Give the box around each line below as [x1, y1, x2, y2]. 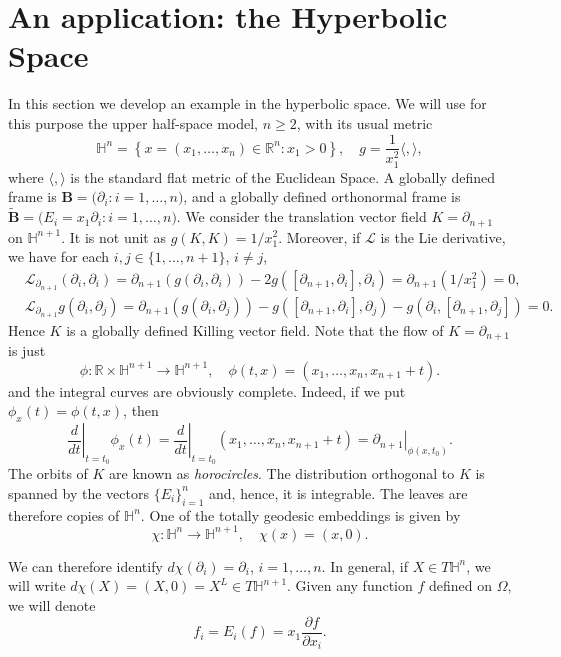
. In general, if [321, 555, 408, 576]
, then [123, 400, 159, 421]
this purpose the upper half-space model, [8, 112, 258, 133]
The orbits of [8, 463, 88, 484]
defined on [429, 575, 493, 596]
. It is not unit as [61, 226, 166, 247]
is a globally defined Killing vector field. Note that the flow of [66, 319, 444, 340]
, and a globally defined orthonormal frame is [183, 186, 461, 207]
